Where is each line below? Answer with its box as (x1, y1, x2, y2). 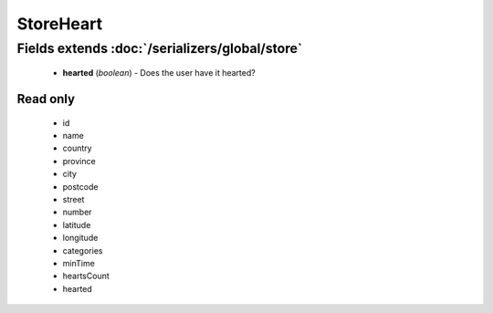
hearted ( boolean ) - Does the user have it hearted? (62, 68, 256, 78)
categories (62, 245, 103, 256)
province (62, 155, 96, 166)
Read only (16, 91, 76, 107)
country (62, 142, 92, 154)
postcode (62, 181, 99, 192)
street (62, 193, 85, 204)
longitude (62, 233, 99, 244)
